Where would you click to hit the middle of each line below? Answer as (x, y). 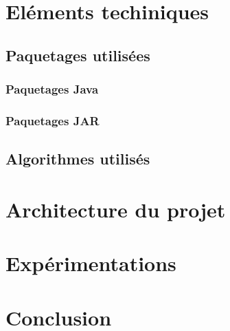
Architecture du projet (116, 209)
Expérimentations (91, 263)
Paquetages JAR (53, 120)
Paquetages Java (52, 89)
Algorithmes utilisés (78, 159)
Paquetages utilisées (78, 55)
